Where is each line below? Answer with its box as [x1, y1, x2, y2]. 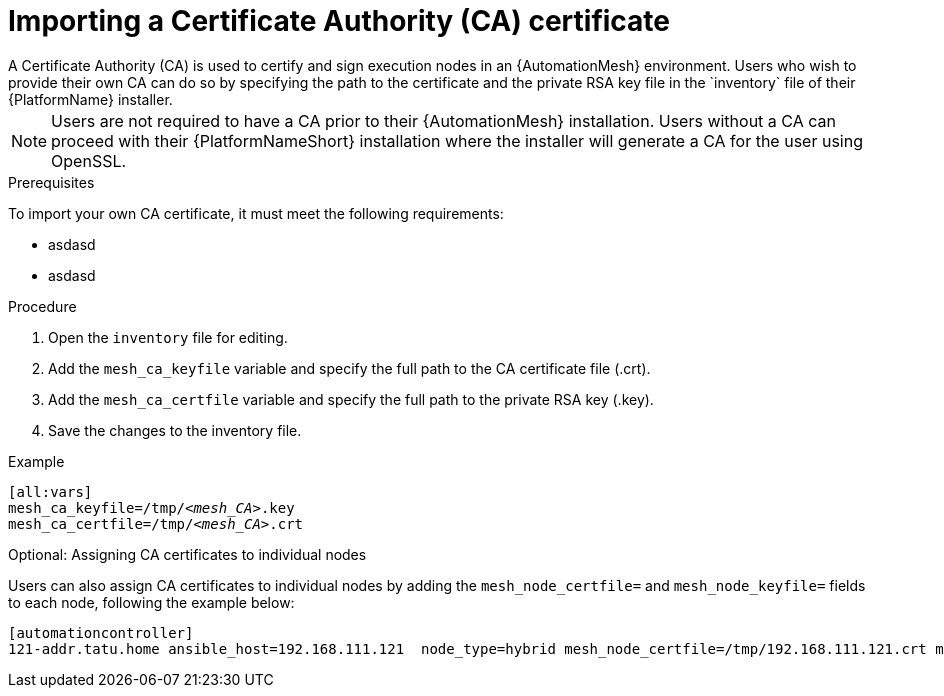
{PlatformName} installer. [8, 90, 173, 108]
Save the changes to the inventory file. [48, 421, 302, 439]
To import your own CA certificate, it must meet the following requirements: [8, 204, 504, 222]
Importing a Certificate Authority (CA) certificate [8, 4, 671, 38]
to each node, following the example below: [8, 593, 295, 611]
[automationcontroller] [8, 624, 194, 641]
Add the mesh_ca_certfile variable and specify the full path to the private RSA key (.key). [48, 390, 654, 408]
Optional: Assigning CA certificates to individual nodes [8, 545, 367, 563]
